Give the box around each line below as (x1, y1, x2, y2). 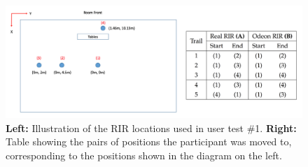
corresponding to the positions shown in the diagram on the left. (6, 147, 282, 162)
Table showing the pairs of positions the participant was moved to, (6, 134, 292, 149)
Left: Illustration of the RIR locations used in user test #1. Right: (6, 120, 297, 135)
